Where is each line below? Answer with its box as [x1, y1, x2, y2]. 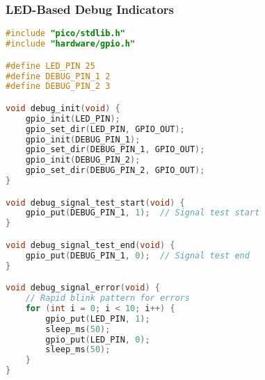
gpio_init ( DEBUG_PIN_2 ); [25, 155, 140, 165]
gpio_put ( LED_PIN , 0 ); [45, 334, 150, 345]
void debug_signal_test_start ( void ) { [6, 197, 185, 208]
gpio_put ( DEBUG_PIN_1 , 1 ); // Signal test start [25, 208, 260, 218]
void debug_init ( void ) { [6, 103, 120, 113]
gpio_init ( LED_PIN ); [25, 113, 120, 124]
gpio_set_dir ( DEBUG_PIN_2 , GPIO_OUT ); [25, 165, 205, 176]
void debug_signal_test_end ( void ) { [6, 240, 175, 250]
